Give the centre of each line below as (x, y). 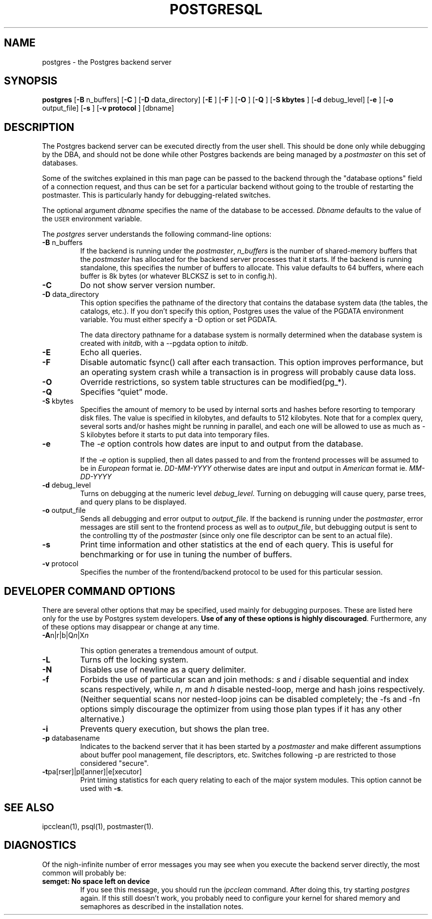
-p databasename (71, 738)
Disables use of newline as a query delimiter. (163, 670)
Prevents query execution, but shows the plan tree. (175, 729)
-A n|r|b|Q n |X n (65, 635)
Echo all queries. (111, 353)
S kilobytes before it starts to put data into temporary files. (175, 435)
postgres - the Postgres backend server (107, 62)
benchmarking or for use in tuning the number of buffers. (186, 555)
